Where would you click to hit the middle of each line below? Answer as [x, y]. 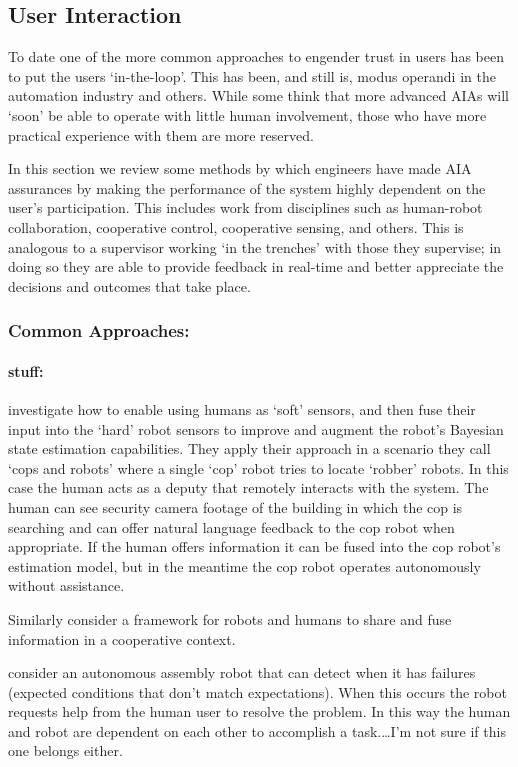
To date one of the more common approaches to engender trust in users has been [256, 56]
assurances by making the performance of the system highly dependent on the [247, 187]
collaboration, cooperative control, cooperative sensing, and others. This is [236, 226]
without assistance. [66, 585]
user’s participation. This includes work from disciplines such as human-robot [245, 207]
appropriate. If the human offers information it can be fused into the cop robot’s [254, 546]
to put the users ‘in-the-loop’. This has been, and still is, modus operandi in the [252, 75]
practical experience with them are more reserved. [161, 134]
